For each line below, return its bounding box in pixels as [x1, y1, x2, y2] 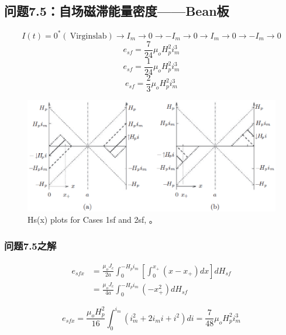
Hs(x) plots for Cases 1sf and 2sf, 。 [27, 213, 157, 226]
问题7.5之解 [4, 238, 57, 253]
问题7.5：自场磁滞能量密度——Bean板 [4, 2, 229, 20]
